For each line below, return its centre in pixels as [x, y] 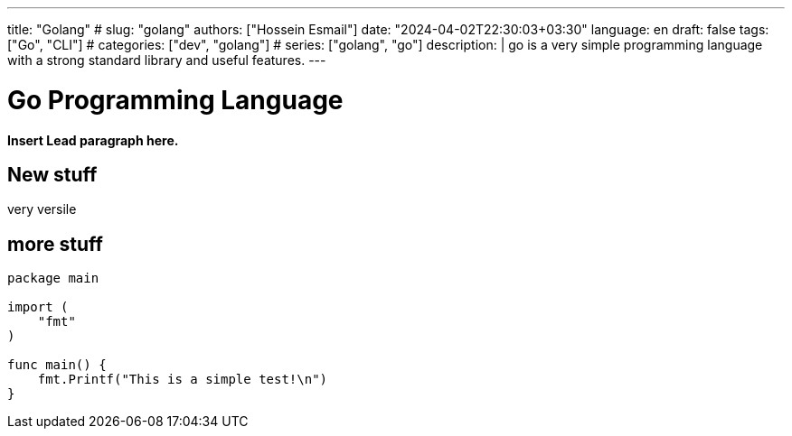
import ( [38, 307]
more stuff [55, 244]
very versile [42, 209]
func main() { [57, 365]
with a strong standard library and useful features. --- [167, 60]
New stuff [52, 174]
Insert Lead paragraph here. [93, 140]
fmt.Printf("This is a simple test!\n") [183, 380]
